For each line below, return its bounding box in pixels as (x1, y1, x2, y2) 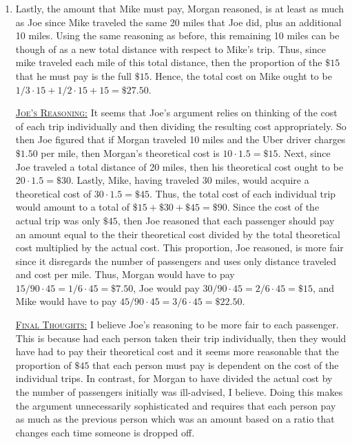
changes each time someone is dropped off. (15, 425, 195, 439)
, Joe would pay (133, 280, 200, 295)
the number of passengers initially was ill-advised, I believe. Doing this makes (15, 385, 343, 399)
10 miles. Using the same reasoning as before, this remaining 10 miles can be (15, 28, 340, 43)
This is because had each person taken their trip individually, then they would (15, 330, 346, 345)
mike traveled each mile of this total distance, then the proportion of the (15, 55, 322, 70)
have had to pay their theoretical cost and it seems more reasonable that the (15, 344, 339, 359)
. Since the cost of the (227, 200, 320, 214)
